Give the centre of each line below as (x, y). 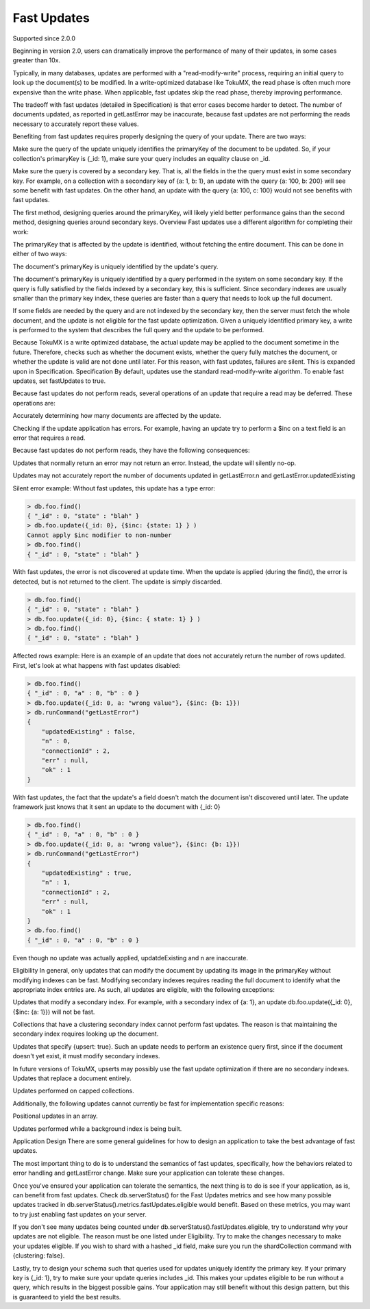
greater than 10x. (37, 60)
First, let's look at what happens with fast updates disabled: (97, 665)
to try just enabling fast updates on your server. (79, 1214)
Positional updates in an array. (56, 1116)
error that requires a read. (49, 438)
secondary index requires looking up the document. (86, 1034)
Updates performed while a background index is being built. (97, 1129)
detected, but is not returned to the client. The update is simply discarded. (118, 582)
